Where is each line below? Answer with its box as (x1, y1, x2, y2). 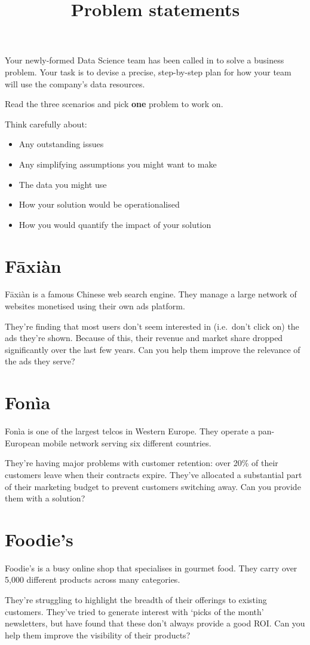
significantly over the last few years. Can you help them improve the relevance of (5, 343, 300, 355)
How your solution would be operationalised (19, 198, 180, 211)
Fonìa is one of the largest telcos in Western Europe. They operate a (5, 425, 256, 437)
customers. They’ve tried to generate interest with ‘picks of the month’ (5, 605, 264, 617)
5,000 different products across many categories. (5, 573, 180, 586)
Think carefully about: (5, 117, 87, 130)
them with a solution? (5, 492, 85, 504)
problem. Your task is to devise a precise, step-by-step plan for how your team (5, 65, 291, 78)
